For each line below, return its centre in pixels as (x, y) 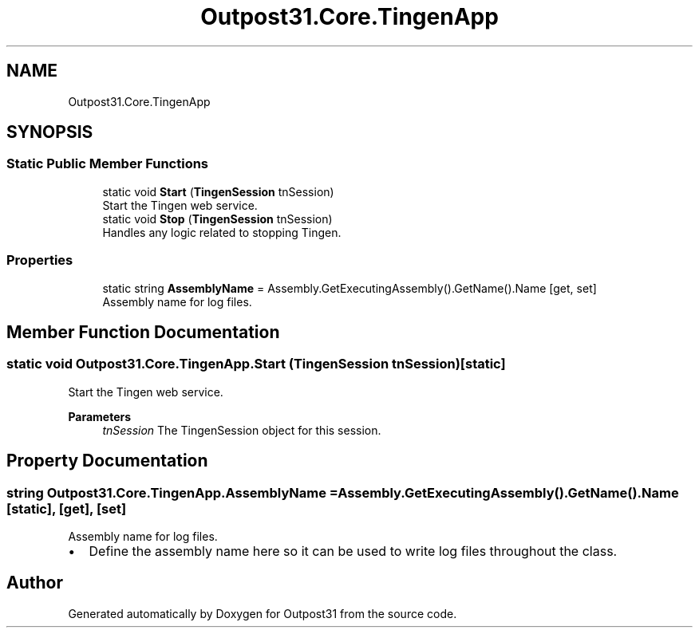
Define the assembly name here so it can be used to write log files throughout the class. (353, 551)
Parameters (100, 416)
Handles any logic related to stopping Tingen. (222, 232)
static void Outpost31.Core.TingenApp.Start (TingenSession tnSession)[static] (256, 364)
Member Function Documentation (143, 332)
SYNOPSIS (50, 132)
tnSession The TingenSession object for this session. (242, 430)
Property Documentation (107, 461)
